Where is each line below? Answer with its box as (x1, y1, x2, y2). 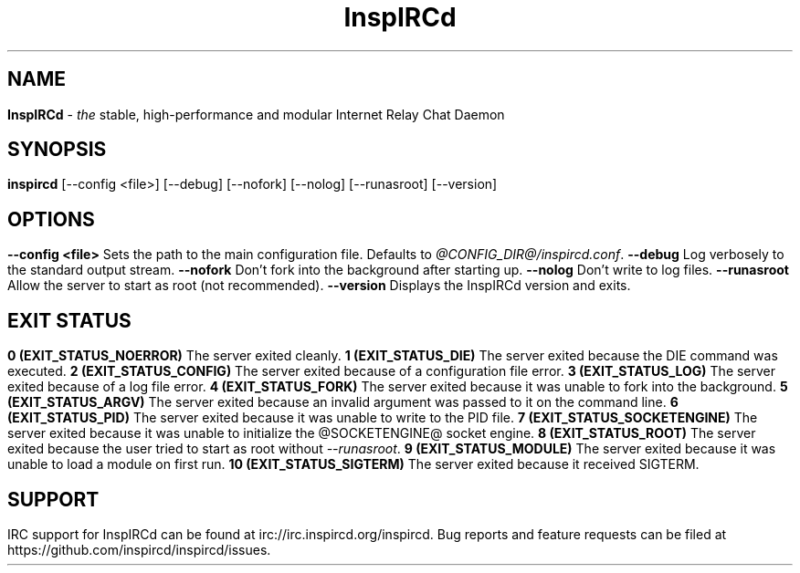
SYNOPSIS (7, 138, 107, 161)
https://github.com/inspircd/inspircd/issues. (7, 541, 271, 557)
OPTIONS (7, 207, 95, 231)
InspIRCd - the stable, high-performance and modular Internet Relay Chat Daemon (7, 106, 505, 122)
